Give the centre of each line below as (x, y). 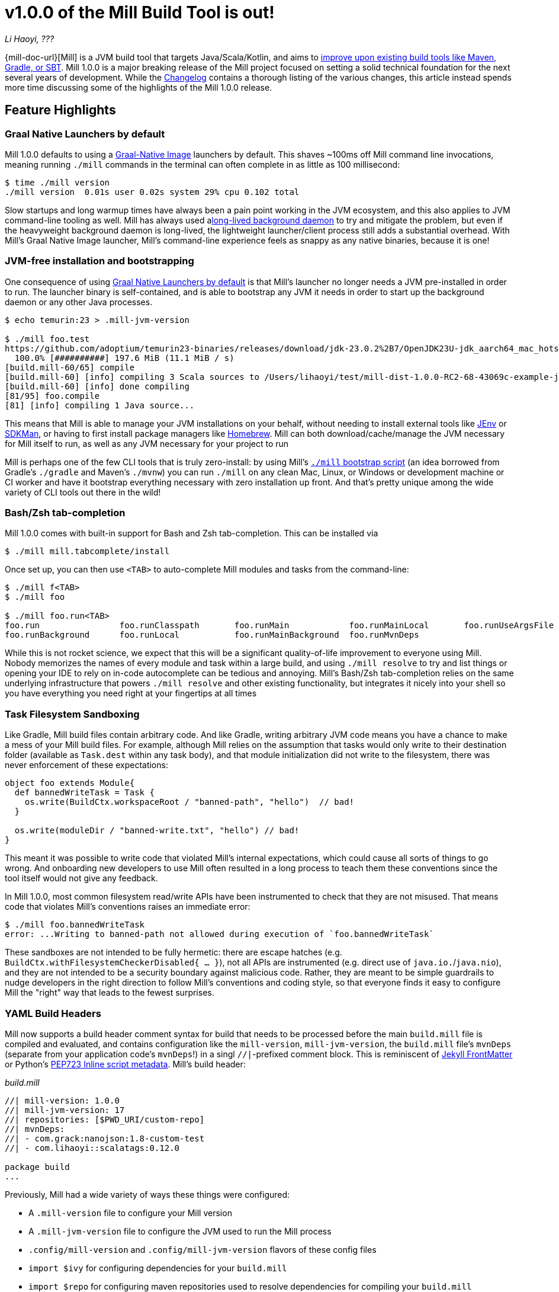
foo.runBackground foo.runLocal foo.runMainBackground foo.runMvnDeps (212, 635)
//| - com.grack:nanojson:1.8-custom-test (105, 1138)
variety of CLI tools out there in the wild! (83, 492)
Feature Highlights (60, 110)
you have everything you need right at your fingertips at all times (131, 693)
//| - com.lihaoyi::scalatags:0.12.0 (92, 1148)
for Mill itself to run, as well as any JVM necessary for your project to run (147, 443)
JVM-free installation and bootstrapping (99, 261)
